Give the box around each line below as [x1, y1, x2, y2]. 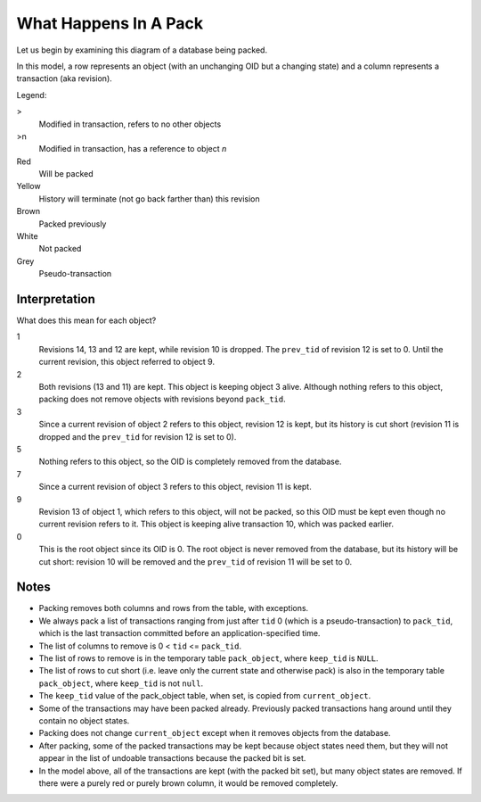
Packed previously [38, 219, 107, 229]
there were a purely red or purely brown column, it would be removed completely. [38, 777, 338, 789]
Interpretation [16, 292, 95, 307]
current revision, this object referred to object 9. [38, 357, 216, 368]
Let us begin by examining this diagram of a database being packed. [16, 45, 267, 55]
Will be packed [38, 169, 94, 179]
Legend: [16, 89, 47, 100]
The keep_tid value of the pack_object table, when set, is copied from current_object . [38, 690, 371, 701]
